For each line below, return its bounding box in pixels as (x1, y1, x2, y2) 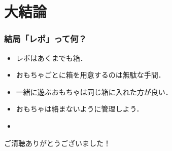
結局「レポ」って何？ (4, 32, 87, 45)
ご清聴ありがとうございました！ (4, 137, 111, 148)
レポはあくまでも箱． (16, 52, 87, 63)
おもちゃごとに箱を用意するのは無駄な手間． (16, 69, 165, 80)
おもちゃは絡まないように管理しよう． (16, 103, 144, 114)
